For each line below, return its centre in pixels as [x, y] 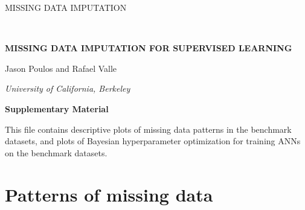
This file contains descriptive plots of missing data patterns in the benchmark [148, 129]
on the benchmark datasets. [56, 152]
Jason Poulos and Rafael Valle [61, 68]
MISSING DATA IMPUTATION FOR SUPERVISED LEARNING [149, 48]
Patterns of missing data [109, 194]
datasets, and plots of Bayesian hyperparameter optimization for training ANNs [153, 141]
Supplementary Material [57, 108]
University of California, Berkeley [68, 88]
